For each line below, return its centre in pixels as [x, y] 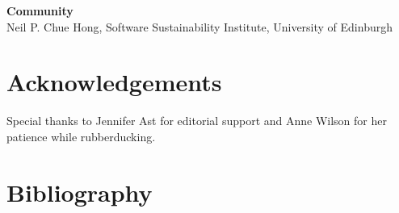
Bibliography [80, 192]
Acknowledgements [114, 82]
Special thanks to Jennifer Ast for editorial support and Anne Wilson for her [197, 121]
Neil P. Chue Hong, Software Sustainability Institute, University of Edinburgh [199, 26]
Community [40, 10]
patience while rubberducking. [81, 136]
